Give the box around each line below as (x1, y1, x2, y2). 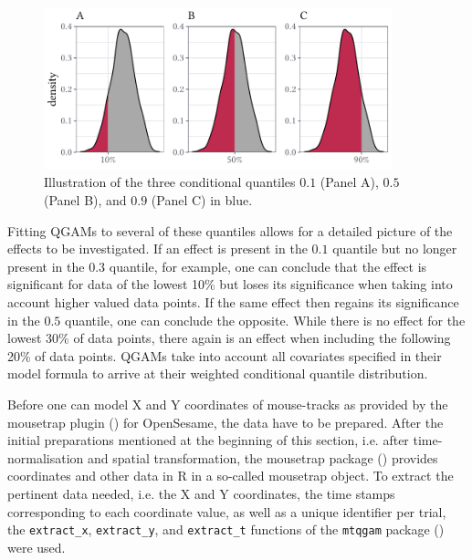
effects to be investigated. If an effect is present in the (7, 239, 308, 258)
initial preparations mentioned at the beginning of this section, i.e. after (7, 430, 409, 450)
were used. (7, 537, 66, 556)
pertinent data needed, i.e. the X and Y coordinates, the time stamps (7, 483, 395, 503)
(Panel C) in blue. (151, 191, 253, 210)
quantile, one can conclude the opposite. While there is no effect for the (65, 310, 466, 329)
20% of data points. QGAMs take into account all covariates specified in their (7, 346, 442, 365)
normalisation (7, 448, 84, 467)
